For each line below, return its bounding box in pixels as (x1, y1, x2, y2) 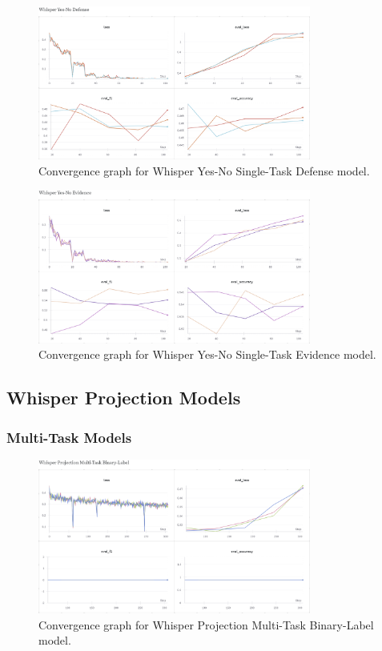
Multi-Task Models (6, 427, 132, 447)
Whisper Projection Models (6, 385, 241, 410)
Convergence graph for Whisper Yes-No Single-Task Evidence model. (38, 346, 376, 363)
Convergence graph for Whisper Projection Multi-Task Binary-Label (38, 616, 374, 633)
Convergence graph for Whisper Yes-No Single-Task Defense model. (38, 162, 370, 179)
